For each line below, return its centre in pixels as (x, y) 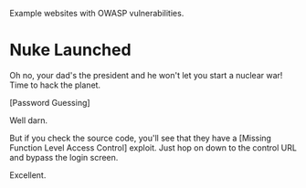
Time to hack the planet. (55, 85)
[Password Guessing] (50, 102)
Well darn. (29, 120)
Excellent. (28, 175)
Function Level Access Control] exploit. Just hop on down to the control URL (153, 147)
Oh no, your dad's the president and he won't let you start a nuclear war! (146, 75)
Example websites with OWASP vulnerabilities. (97, 13)
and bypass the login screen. (64, 157)
